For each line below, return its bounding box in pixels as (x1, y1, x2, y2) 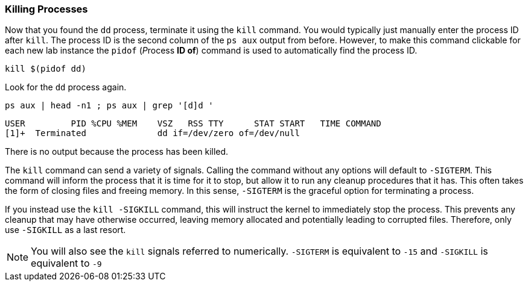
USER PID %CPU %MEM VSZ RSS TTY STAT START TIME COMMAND (5, 119, 381, 129)
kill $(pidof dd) (5, 64, 86, 74)
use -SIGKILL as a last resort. (5, 225, 126, 235)
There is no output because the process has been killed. (5, 146, 229, 157)
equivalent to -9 (31, 257, 102, 270)
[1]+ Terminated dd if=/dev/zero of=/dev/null (5, 128, 300, 138)
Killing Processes (5, 3, 88, 15)
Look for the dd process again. (5, 82, 127, 93)
